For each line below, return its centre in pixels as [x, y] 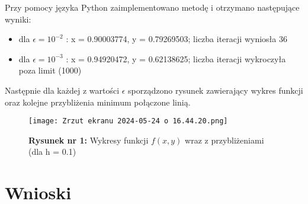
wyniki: [18, 19]
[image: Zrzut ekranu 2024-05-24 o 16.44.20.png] [128, 121]
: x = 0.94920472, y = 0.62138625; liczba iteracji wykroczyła [176, 58]
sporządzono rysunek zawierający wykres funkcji [216, 90]
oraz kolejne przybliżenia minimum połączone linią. [98, 102]
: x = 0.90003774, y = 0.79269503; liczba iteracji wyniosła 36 [177, 39]
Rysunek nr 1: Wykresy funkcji [89, 140]
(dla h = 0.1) [52, 152]
